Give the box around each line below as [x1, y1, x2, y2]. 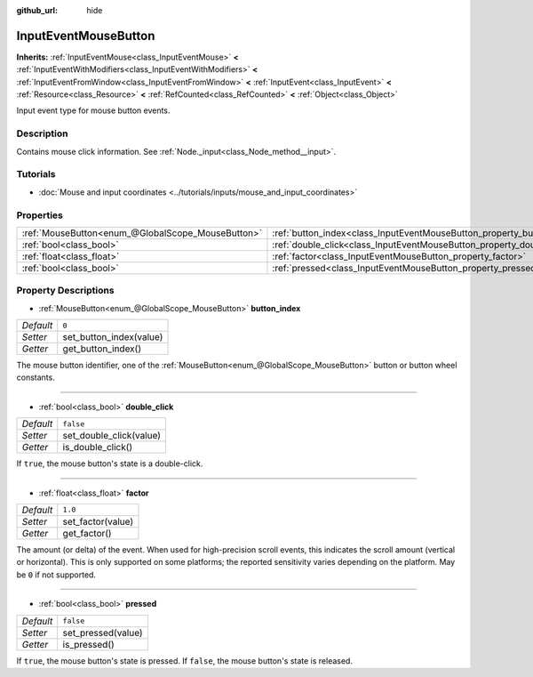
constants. [16, 372, 55, 383]
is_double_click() [62, 441, 133, 454]
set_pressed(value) [62, 626, 143, 639]
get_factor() [62, 527, 112, 539]
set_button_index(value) [62, 331, 163, 343]
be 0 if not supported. [16, 569, 97, 580]
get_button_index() [62, 343, 142, 355]
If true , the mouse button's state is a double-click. [16, 458, 203, 469]
